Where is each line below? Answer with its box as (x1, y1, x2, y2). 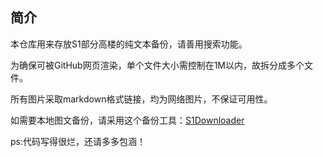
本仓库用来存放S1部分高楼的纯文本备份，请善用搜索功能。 (10, 38, 248, 50)
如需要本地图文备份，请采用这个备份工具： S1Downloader (10, 114, 245, 126)
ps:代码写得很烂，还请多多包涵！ (10, 135, 146, 147)
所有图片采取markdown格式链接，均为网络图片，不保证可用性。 (10, 93, 273, 105)
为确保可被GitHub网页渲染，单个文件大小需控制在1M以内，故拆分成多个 (10, 59, 305, 71)
